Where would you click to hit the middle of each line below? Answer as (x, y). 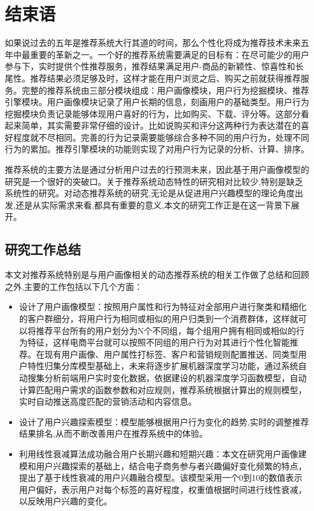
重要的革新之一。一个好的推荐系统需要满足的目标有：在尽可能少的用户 (169, 54)
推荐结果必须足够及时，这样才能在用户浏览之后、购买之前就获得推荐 (165, 78)
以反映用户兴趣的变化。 (66, 501)
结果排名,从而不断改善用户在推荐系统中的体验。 (113, 433)
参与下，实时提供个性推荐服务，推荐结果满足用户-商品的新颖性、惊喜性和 (150, 66)
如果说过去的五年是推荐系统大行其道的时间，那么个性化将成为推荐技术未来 (153, 43)
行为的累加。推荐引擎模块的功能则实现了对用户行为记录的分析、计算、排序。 (157, 149)
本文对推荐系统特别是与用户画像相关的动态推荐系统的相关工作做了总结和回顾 (157, 275)
